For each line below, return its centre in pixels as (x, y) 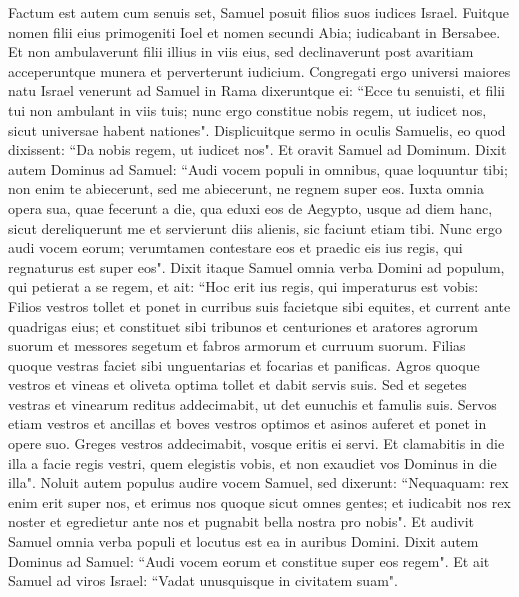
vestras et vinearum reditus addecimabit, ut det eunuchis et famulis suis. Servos (252, 403)
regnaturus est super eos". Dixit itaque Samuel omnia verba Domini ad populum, (256, 266)
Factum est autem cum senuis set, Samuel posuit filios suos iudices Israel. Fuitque (258, 12)
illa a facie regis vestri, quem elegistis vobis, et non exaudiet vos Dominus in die (252, 462)
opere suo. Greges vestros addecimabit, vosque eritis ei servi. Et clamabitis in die (256, 443)
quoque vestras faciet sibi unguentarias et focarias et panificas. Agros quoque (244, 364)
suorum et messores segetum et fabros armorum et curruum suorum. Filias (237, 345)
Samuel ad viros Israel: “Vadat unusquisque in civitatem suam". (203, 580)
